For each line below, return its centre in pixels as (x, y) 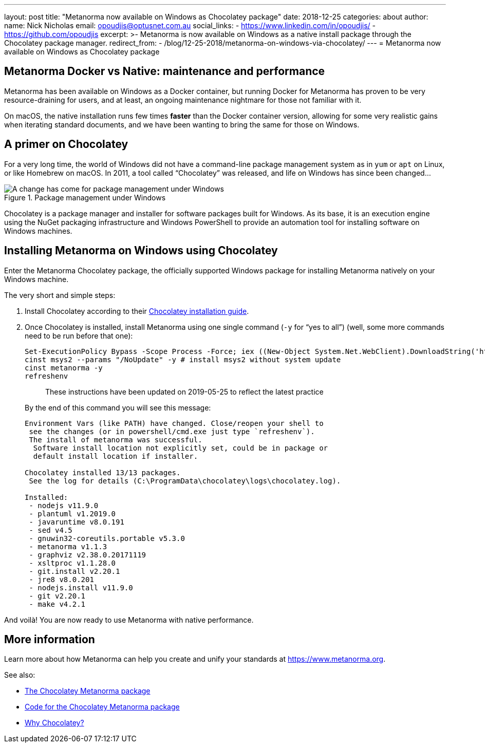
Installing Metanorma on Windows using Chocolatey (141, 251)
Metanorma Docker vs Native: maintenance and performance (165, 71)
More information (50, 639)
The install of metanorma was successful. (116, 440)
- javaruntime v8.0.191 (77, 522)
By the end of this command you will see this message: (118, 407)
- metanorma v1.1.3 (68, 546)
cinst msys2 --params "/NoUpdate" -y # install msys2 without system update (183, 359)
